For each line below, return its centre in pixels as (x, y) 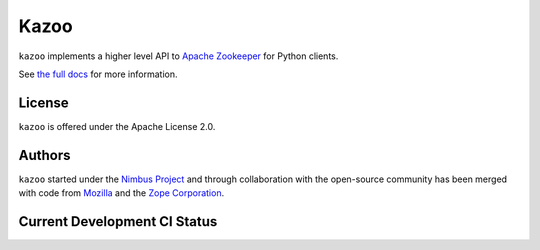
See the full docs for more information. (98, 74)
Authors (44, 155)
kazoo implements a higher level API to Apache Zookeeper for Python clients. (178, 56)
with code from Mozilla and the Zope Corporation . (121, 193)
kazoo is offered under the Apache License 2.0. (117, 126)
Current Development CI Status (118, 221)
